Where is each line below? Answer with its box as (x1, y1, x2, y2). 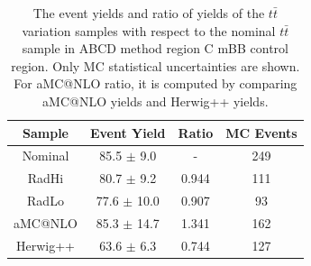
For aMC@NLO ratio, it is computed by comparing (14, 74, 297, 93)
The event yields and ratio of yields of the (32, 4, 265, 22)
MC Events (225, 123, 297, 142)
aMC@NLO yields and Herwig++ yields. (42, 91, 269, 110)
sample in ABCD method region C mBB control (22, 39, 288, 58)
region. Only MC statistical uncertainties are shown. (11, 56, 300, 75)
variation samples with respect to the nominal (22, 21, 276, 40)
